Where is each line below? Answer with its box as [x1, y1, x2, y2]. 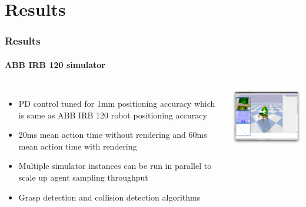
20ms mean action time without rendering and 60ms [18, 128, 207, 141]
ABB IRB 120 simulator [5, 58, 105, 70]
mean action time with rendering [18, 140, 137, 152]
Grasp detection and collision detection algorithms [18, 191, 201, 203]
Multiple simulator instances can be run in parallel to [18, 160, 212, 172]
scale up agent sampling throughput [18, 171, 148, 183]
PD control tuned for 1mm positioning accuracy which [18, 97, 215, 110]
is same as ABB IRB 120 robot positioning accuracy [18, 108, 207, 121]
